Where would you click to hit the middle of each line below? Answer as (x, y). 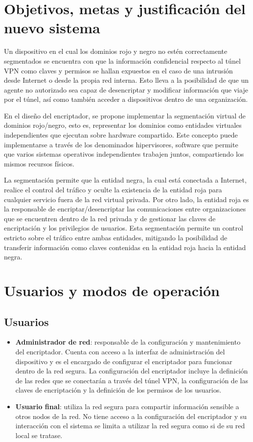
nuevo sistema (52, 28)
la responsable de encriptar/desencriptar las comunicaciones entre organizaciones (125, 209)
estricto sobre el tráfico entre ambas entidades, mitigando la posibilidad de (116, 237)
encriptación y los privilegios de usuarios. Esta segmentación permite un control (124, 228)
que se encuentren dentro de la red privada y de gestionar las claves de (110, 218)
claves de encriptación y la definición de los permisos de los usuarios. (118, 390)
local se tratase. (39, 435)
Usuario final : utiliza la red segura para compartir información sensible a (127, 406)
